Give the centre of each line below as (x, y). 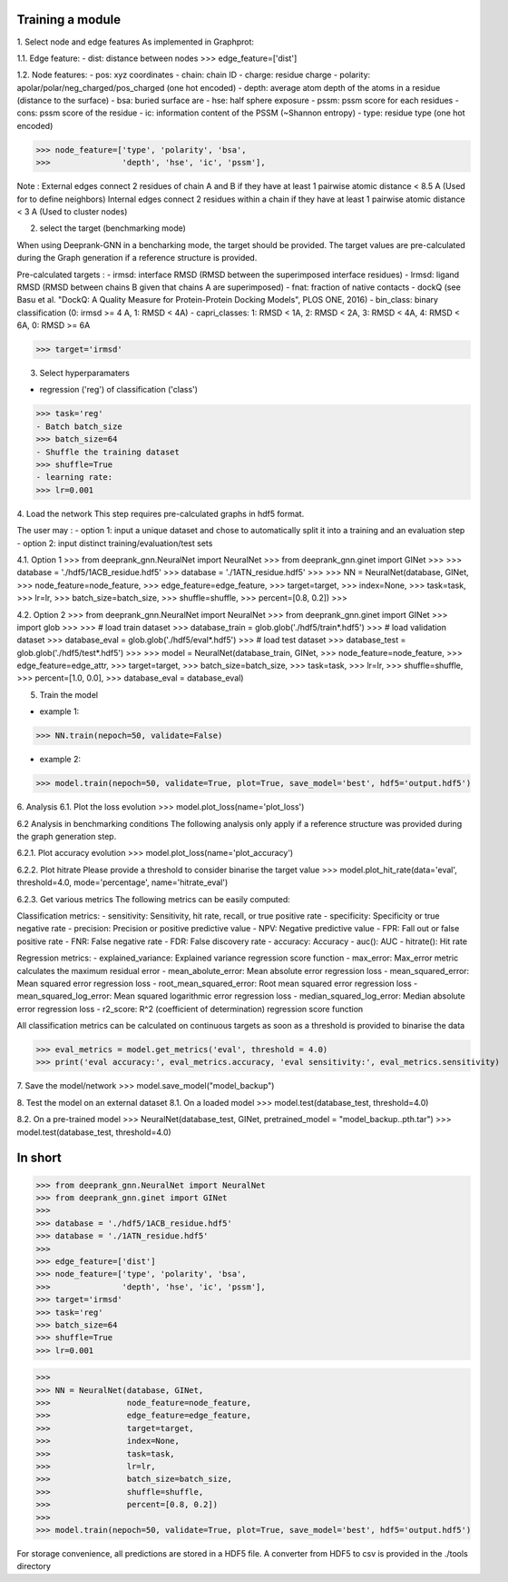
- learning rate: (74, 478)
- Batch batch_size (79, 426)
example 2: (60, 760)
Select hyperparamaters (85, 373)
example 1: (59, 711)
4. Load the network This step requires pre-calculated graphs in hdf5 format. (161, 513)
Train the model (69, 694)
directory (34, 1567)
